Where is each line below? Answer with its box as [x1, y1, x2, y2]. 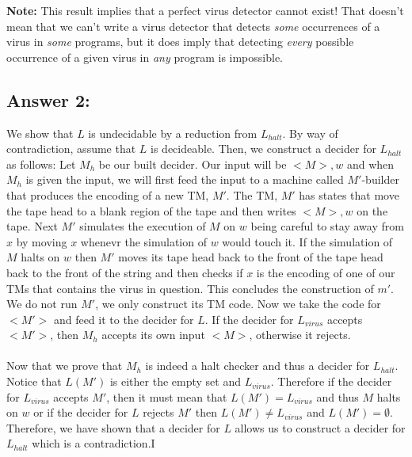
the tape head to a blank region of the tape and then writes [6, 202, 296, 219]
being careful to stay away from [250, 218, 404, 234]
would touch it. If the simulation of [222, 233, 393, 249]
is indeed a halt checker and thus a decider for [145, 357, 370, 374]
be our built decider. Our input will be [98, 155, 287, 172]
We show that [6, 124, 74, 141]
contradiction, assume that [6, 140, 136, 157]
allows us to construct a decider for [235, 419, 406, 436]
